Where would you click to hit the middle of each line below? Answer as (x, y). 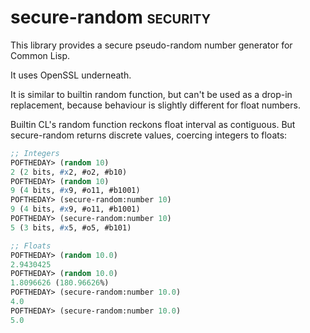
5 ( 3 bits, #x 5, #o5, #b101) (71, 227)
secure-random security (111, 17)
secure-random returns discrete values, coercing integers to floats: (149, 135)
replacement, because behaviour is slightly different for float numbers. (155, 105)
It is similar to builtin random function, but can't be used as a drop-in (151, 94)
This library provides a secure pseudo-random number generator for (151, 45)
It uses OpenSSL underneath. (71, 75)
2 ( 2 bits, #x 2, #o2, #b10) (69, 172)
